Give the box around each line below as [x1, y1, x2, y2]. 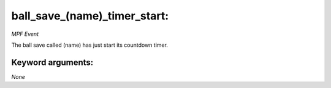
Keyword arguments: [11, 57, 94, 67]
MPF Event [11, 30, 39, 38]
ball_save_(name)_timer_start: [11, 9, 169, 22]
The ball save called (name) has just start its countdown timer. [11, 41, 169, 49]
